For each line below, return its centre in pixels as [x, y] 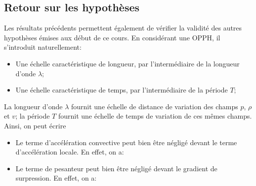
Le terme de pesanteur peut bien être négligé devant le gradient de [116, 168]
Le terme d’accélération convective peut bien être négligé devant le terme [126, 142]
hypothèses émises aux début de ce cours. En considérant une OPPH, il [112, 37]
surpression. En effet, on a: [56, 178]
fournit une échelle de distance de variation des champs [154, 106]
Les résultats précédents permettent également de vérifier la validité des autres [123, 28]
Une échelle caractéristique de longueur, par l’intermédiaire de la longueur [128, 63]
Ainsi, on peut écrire [35, 125]
